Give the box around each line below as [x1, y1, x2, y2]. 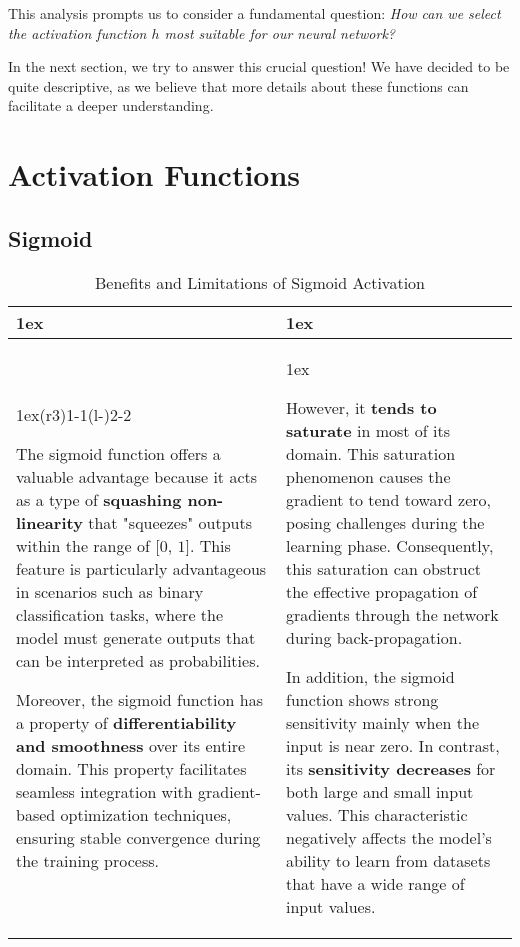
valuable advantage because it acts [16, 464, 258, 488]
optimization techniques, [60, 802, 232, 826]
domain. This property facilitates [16, 756, 247, 780]
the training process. [16, 848, 159, 872]
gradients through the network [285, 602, 499, 626]
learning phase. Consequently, [285, 533, 494, 557]
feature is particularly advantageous [16, 556, 267, 580]
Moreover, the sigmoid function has [16, 687, 263, 711]
